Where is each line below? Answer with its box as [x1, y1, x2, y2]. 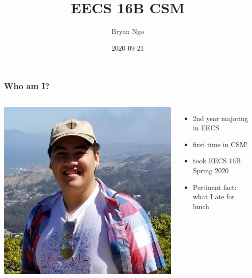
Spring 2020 [193, 165, 229, 175]
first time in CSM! [193, 139, 248, 149]
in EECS [193, 123, 220, 133]
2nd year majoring [193, 113, 248, 123]
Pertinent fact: [193, 182, 237, 192]
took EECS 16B [193, 155, 241, 166]
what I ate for [193, 191, 235, 202]
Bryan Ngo [111, 26, 144, 36]
